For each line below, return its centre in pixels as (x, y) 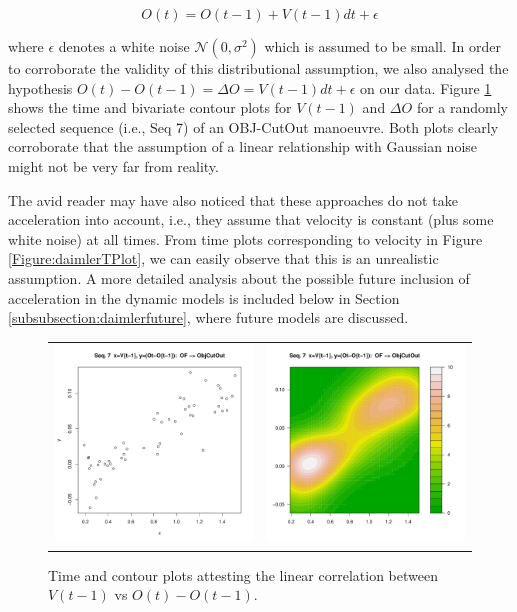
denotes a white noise (124, 46)
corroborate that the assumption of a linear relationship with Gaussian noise (243, 146)
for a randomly (462, 107)
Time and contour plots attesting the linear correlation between (243, 574)
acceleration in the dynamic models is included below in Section (204, 297)
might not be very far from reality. (113, 165)
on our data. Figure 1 (426, 87)
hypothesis (40, 87)
